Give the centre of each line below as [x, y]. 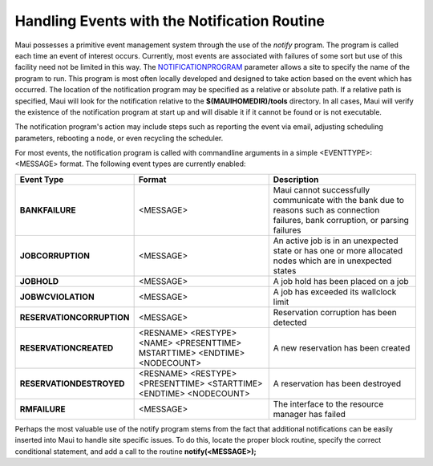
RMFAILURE [42, 409]
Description [296, 179]
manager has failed [310, 414]
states [285, 270]
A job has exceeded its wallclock [335, 291]
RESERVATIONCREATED [67, 347]
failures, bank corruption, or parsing [341, 220]
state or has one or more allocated [338, 250]
